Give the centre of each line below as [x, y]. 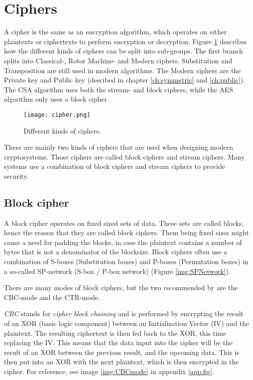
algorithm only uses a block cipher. [57, 99]
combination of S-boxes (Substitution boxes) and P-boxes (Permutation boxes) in [126, 261]
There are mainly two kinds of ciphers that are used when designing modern [119, 147]
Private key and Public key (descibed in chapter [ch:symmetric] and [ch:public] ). [125, 80]
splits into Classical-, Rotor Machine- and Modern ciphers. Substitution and [118, 60]
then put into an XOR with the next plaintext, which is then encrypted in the [121, 362]
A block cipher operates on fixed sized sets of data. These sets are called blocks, [124, 223]
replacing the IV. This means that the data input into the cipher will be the [118, 342]
